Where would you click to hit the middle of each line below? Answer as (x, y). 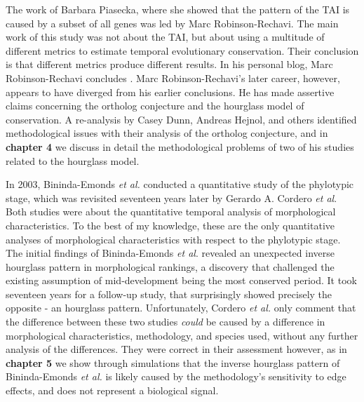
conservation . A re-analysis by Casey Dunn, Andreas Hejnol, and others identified (181, 119)
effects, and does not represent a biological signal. (112, 390)
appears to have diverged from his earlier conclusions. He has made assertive (170, 92)
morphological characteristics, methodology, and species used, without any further (182, 335)
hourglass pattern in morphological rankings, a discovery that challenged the (170, 266)
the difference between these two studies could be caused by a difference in (166, 322)
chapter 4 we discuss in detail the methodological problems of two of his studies (180, 146)
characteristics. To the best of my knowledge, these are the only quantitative (170, 225)
